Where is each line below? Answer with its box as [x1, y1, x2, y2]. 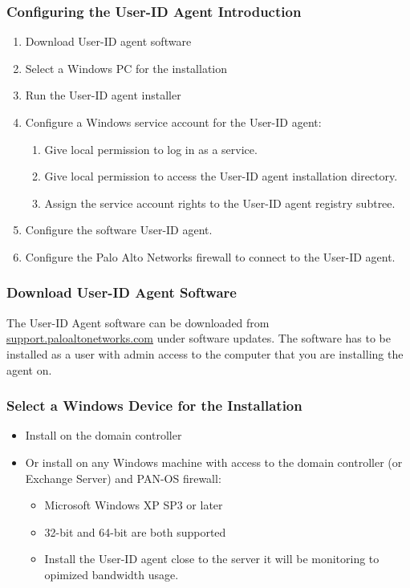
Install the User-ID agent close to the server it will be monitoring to [44, 550, 380, 567]
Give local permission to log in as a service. [44, 140, 258, 157]
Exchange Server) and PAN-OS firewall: [25, 469, 221, 486]
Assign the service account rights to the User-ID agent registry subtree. [44, 194, 396, 211]
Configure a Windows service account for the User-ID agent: [25, 114, 322, 130]
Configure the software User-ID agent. [25, 221, 213, 238]
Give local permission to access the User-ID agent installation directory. [44, 168, 398, 185]
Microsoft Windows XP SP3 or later [44, 497, 223, 513]
